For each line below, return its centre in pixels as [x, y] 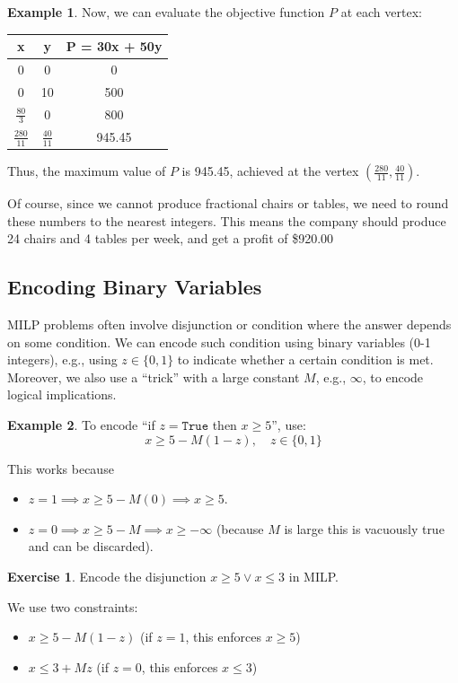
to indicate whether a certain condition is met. [305, 359]
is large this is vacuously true [364, 528]
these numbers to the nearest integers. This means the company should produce [227, 220]
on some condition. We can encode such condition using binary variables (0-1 [219, 341]
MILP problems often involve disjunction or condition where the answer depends [229, 324]
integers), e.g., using [62, 359]
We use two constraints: [73, 606]
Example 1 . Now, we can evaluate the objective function [166, 12]
